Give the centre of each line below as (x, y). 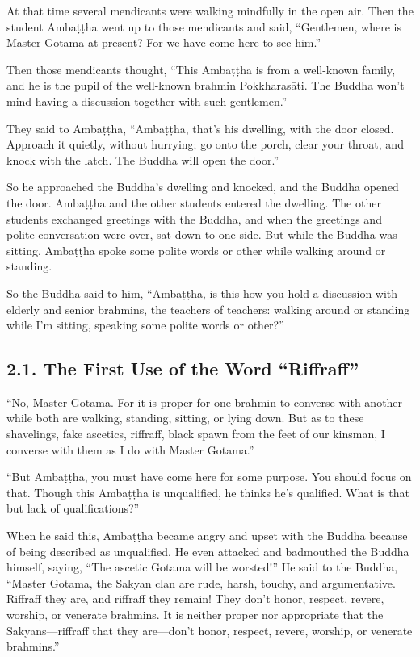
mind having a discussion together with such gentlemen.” (147, 100)
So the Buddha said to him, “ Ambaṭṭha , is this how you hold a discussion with (202, 293)
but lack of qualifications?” (73, 508)
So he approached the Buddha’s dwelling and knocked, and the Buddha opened (203, 187)
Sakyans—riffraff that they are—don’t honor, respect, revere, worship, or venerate (210, 630)
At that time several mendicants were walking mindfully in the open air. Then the (210, 10)
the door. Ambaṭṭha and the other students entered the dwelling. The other (194, 202)
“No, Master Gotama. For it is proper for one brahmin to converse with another (205, 402)
